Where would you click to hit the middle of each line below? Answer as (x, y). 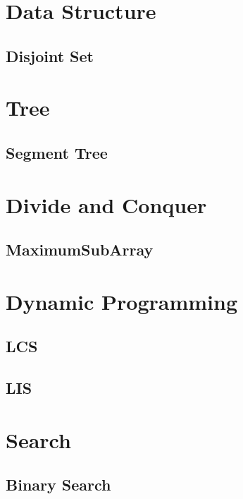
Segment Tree (57, 152)
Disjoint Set (50, 55)
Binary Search (58, 485)
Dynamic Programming (122, 301)
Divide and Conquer (106, 204)
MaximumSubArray (80, 249)
